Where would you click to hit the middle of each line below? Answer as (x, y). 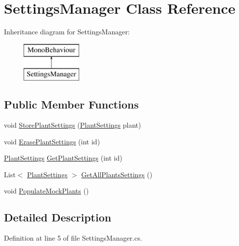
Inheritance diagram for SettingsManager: (67, 32)
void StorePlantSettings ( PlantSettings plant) (73, 125)
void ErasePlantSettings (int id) (52, 141)
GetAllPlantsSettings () (117, 174)
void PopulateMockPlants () (46, 191)
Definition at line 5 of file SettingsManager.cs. (73, 238)
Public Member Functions (71, 104)
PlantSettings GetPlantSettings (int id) (63, 158)
